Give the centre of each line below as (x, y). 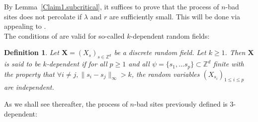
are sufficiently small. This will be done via (175, 16)
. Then (235, 52)
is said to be (22, 64)
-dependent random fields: (170, 35)
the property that (29, 74)
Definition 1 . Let (32, 52)
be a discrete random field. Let (160, 52)
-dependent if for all (77, 64)
